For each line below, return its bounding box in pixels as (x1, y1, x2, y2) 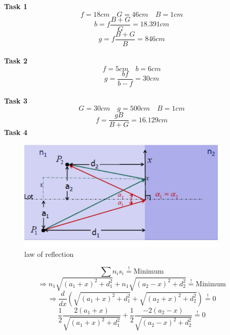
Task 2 (4, 55, 27, 66)
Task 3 (4, 95, 27, 106)
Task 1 (4, 1, 27, 11)
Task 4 (4, 127, 27, 138)
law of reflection (24, 249, 74, 259)
